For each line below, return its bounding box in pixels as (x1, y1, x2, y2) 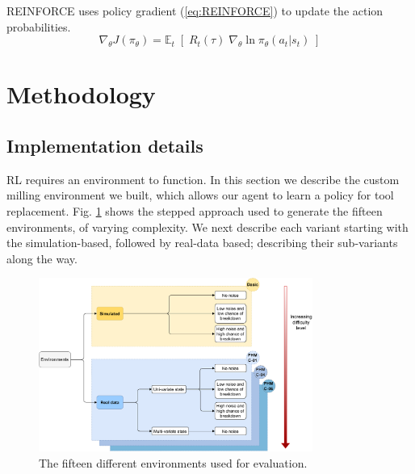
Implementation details (6, 132, 203, 157)
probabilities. (6, 18, 71, 35)
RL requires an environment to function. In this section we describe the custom (6, 170, 400, 187)
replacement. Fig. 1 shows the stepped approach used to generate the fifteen (6, 202, 383, 219)
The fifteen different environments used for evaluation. (39, 454, 308, 471)
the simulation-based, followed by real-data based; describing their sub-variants (6, 234, 398, 251)
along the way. (6, 250, 78, 266)
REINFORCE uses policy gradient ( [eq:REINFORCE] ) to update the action (6, 2, 384, 19)
